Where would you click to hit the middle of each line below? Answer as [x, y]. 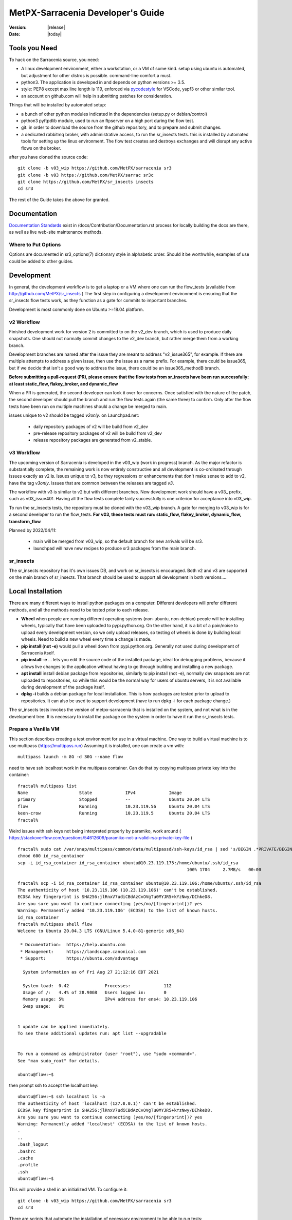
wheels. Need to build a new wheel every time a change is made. [86, 639]
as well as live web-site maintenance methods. [56, 232]
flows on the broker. [41, 148]
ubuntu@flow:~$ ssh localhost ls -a [61, 1097]
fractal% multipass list [47, 786]
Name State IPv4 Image [100, 793]
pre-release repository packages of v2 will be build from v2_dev [98, 433]
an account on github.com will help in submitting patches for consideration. [97, 96]
